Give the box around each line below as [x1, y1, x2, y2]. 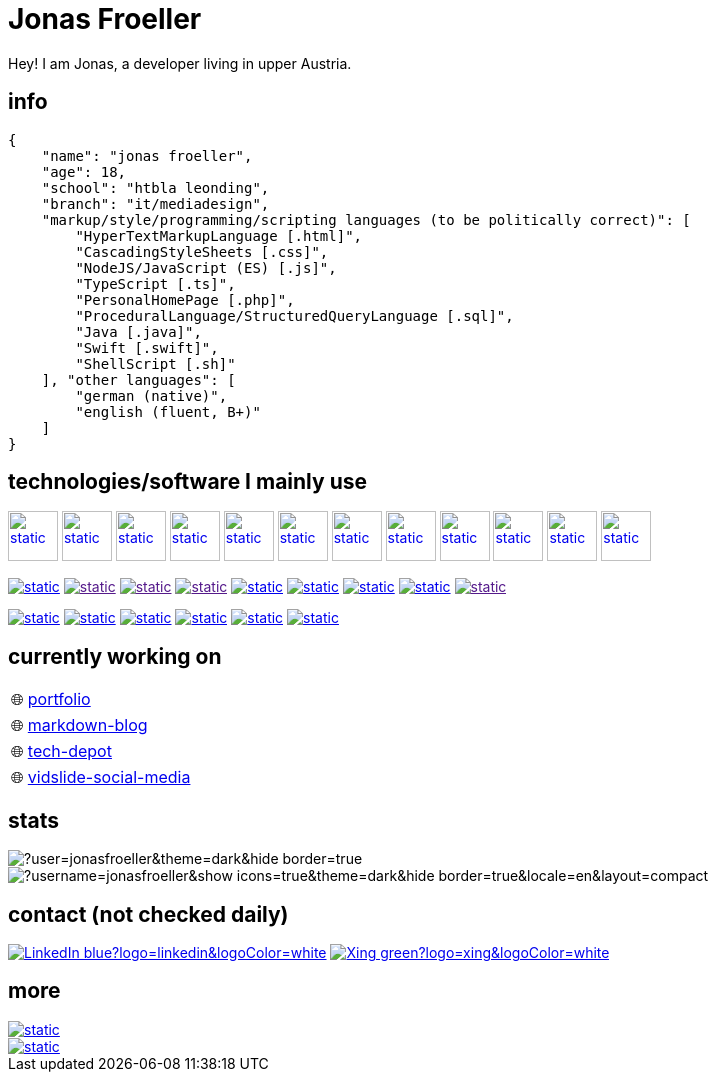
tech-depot [27, 741, 112, 762]
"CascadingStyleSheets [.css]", [75, 243, 329, 260]
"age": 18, [41, 163, 127, 180]
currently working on [8, 643, 222, 669]
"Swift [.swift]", [75, 339, 219, 356]
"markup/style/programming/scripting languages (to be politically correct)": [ [41, 211, 691, 228]
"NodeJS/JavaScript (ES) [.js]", [75, 259, 337, 276]
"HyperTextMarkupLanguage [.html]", [75, 227, 363, 244]
